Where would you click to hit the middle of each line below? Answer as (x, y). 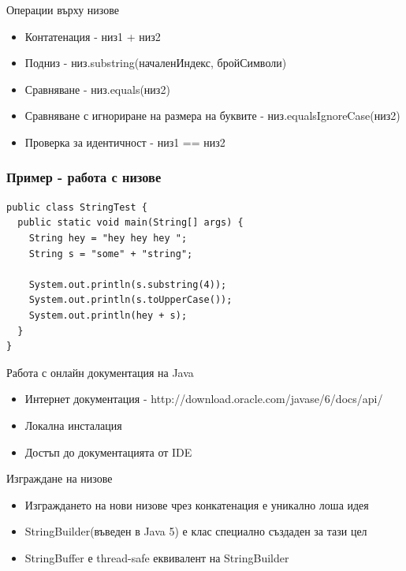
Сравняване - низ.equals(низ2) (97, 89)
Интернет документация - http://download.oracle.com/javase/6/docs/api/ (204, 399)
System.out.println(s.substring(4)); (128, 284)
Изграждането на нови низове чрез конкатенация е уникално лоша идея (197, 504)
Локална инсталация (73, 425)
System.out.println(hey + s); (108, 315)
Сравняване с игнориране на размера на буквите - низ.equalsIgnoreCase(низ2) (212, 116)
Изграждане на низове (60, 478)
